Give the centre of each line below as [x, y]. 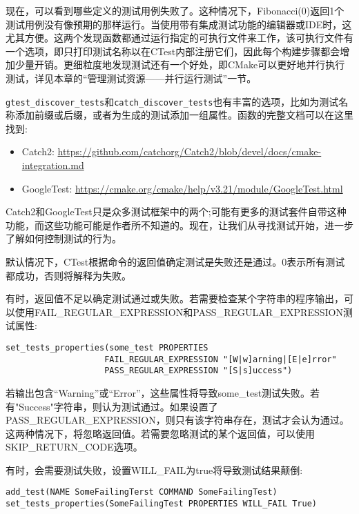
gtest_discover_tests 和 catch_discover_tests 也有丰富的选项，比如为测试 [172, 101]
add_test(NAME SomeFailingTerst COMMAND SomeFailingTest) [142, 492]
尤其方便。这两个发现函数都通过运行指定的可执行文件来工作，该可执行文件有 [179, 38]
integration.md [53, 165]
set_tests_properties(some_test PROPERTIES [107, 347]
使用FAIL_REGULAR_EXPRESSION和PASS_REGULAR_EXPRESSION [179, 312]
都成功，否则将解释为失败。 [68, 275]
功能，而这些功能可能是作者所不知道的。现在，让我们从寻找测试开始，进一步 [179, 225]
